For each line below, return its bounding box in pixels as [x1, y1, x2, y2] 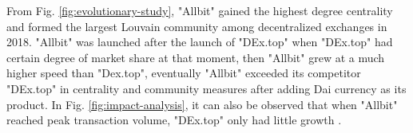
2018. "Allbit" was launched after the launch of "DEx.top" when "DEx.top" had [6, 33, 393, 50]
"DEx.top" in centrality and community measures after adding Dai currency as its [6, 80, 407, 96]
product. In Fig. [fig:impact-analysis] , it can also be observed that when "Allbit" [6, 96, 398, 112]
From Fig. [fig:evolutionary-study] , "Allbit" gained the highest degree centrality [6, 2, 393, 18]
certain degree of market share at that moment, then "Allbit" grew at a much [6, 49, 385, 65]
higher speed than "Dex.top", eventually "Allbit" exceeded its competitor [6, 65, 361, 81]
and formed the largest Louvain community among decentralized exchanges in [6, 18, 387, 34]
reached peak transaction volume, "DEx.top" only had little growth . [6, 111, 342, 128]
